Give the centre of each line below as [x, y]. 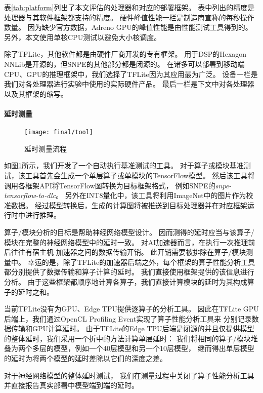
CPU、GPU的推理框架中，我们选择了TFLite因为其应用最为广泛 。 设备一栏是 [131, 74]
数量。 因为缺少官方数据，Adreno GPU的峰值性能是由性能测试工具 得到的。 [128, 27]
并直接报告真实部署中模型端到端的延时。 [71, 385]
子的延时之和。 [29, 291]
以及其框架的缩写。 [36, 93]
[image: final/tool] [59, 132]
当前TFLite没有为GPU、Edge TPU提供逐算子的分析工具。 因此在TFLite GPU [131, 309]
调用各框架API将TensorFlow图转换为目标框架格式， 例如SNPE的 [110, 185]
